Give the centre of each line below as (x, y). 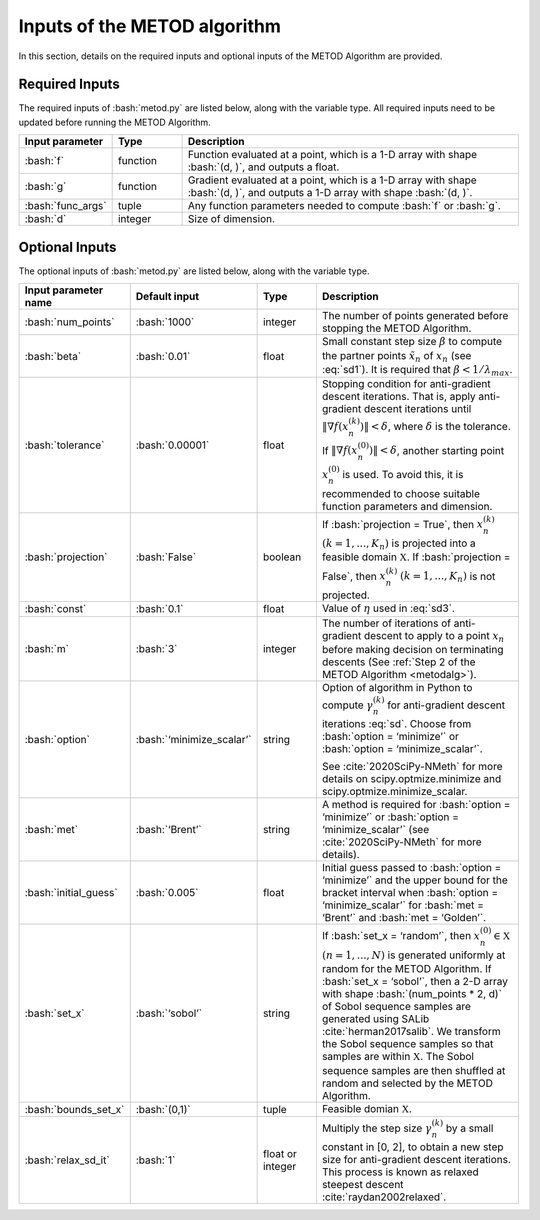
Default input (167, 297)
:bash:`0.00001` (172, 445)
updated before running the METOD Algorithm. (115, 122)
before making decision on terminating (412, 649)
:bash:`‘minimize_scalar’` (193, 740)
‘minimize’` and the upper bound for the (415, 880)
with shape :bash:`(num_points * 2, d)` (411, 994)
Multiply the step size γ (376, 1128)
